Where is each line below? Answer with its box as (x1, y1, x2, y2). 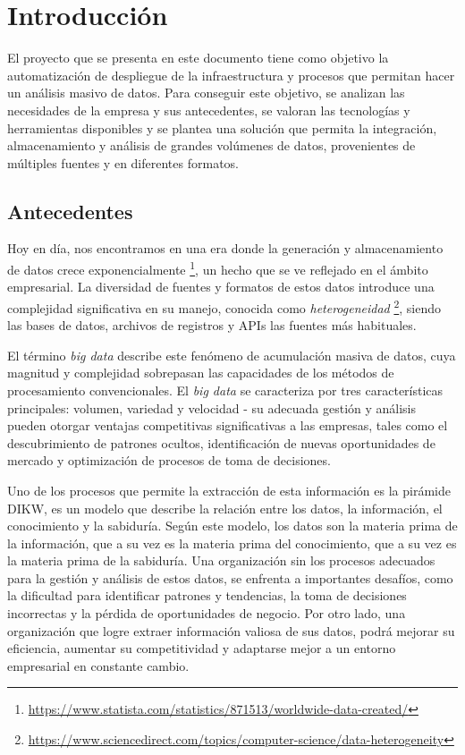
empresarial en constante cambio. (7, 656, 190, 674)
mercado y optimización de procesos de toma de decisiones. (7, 451, 331, 470)
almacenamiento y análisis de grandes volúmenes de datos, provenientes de (7, 136, 416, 155)
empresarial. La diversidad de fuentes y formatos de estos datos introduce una (7, 277, 435, 296)
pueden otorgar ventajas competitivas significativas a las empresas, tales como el (7, 416, 448, 435)
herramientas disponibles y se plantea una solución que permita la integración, (7, 118, 437, 137)
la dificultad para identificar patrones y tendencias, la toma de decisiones (7, 586, 407, 605)
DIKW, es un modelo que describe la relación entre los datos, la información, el (7, 498, 443, 517)
